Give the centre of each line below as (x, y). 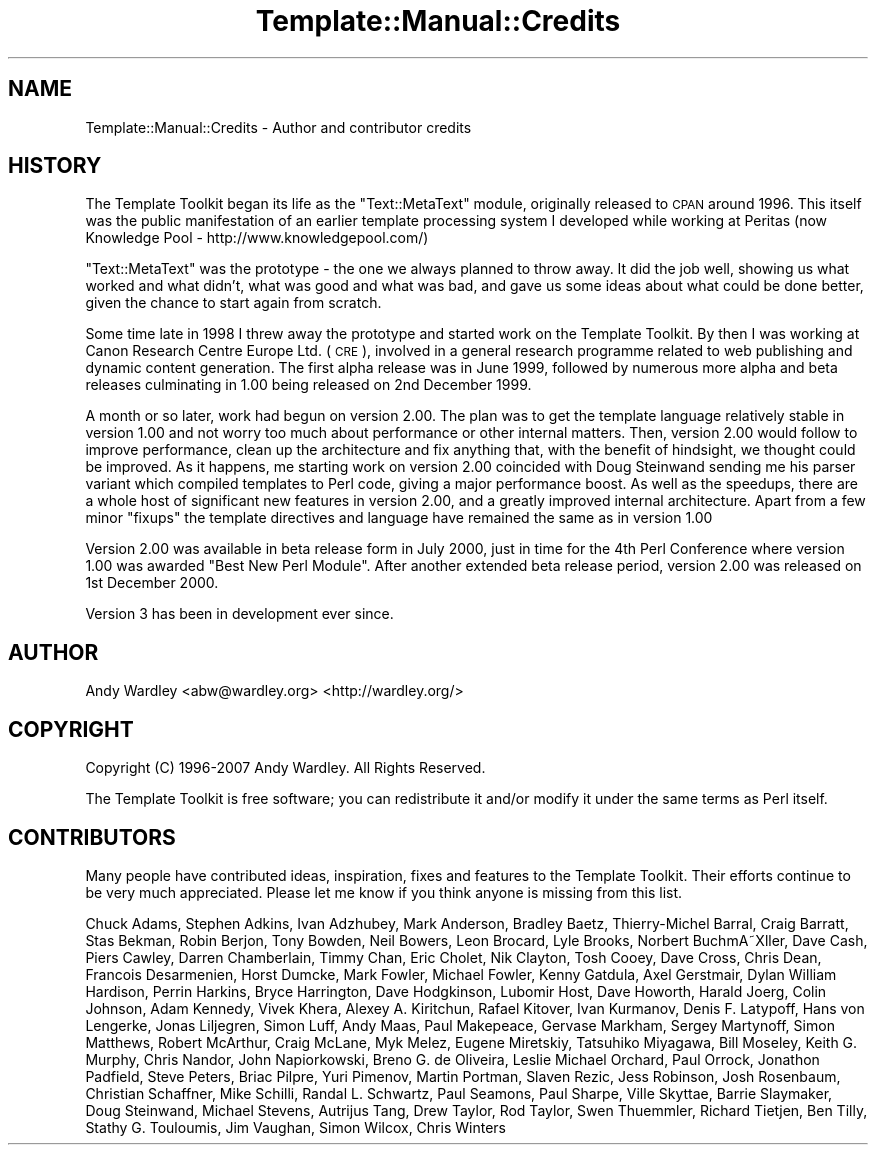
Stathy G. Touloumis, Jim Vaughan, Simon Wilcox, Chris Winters (295, 1127)
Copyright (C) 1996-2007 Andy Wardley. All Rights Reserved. (285, 768)
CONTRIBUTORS (92, 837)
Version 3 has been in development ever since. (239, 614)
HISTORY (55, 166)
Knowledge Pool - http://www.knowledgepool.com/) (257, 238)
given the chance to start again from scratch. (233, 303)
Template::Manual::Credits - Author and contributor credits (278, 127)
